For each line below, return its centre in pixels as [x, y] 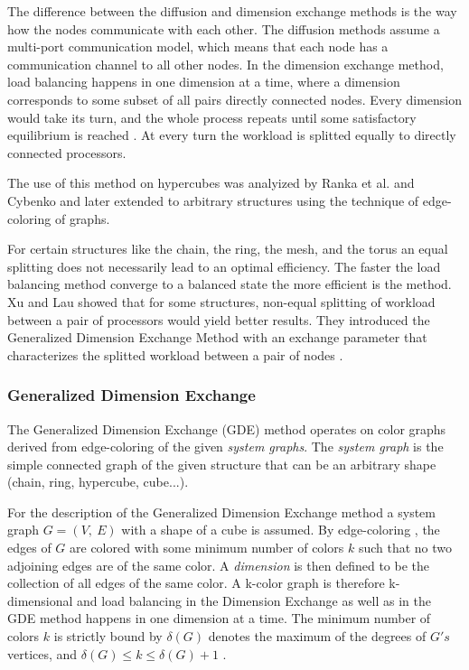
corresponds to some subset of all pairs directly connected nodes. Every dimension [235, 99]
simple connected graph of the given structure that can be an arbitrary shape [222, 464]
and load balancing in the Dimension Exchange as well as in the [254, 600]
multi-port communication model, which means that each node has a [198, 47]
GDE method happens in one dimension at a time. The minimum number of [219, 618]
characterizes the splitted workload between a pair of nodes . [175, 354]
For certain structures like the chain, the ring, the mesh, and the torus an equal [228, 249]
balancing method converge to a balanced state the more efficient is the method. [230, 284]
